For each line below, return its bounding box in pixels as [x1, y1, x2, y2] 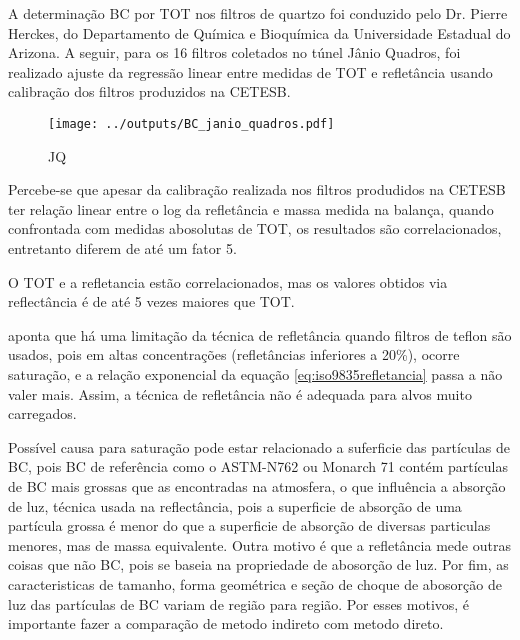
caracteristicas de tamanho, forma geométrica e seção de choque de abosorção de [8, 573, 502, 594]
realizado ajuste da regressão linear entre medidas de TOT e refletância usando [8, 61, 493, 82]
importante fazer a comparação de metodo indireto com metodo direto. [8, 613, 444, 634]
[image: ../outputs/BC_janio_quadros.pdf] [48, 116, 335, 131]
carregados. [8, 403, 77, 424]
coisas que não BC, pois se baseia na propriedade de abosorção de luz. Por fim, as [8, 554, 509, 575]
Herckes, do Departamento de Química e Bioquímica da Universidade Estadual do [8, 22, 511, 43]
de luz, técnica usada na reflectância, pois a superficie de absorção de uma [8, 495, 462, 516]
